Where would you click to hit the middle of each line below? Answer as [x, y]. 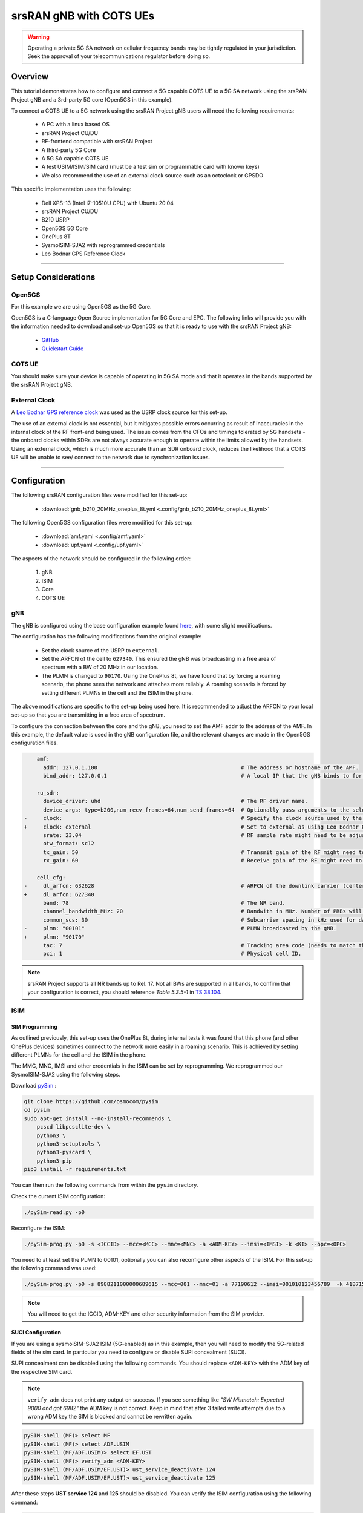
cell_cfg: [51, 877]
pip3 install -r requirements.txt [75, 1169]
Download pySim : [34, 1086]
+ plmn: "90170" [54, 937]
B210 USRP [55, 220]
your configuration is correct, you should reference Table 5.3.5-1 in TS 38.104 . [125, 992]
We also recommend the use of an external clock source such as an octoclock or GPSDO [152, 175]
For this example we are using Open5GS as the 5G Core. [81, 307]
